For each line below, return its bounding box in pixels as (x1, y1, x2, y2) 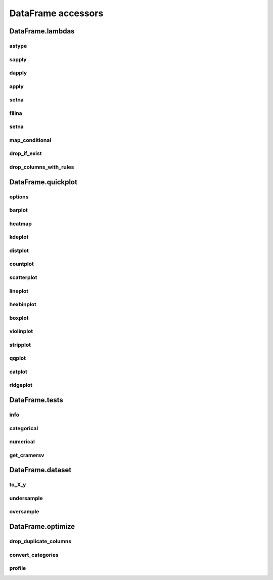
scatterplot (9, 274, 37, 281)
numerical (9, 438, 35, 445)
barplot (9, 206, 28, 214)
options (9, 193, 29, 200)
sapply (9, 56, 27, 63)
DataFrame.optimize (9, 522, 75, 531)
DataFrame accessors (9, 8, 104, 19)
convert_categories (9, 551, 59, 558)
